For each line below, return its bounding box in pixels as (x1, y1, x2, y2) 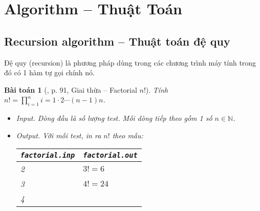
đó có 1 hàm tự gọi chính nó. (4, 67, 95, 78)
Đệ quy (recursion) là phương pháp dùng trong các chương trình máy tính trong (4, 57, 256, 68)
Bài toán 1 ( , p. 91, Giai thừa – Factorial (4, 84, 137, 95)
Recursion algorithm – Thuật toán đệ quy (4, 33, 230, 49)
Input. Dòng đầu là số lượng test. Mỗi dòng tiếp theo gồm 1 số (16, 113, 212, 123)
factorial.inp (20, 151, 75, 160)
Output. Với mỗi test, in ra (16, 130, 101, 140)
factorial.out (83, 151, 138, 160)
